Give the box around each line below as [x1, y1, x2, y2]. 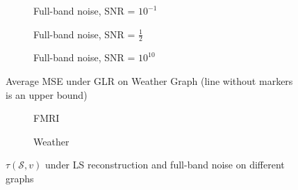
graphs [6, 171, 34, 185]
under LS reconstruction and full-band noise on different [45, 157, 285, 172]
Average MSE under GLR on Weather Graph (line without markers [6, 74, 293, 88]
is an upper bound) [6, 87, 88, 102]
